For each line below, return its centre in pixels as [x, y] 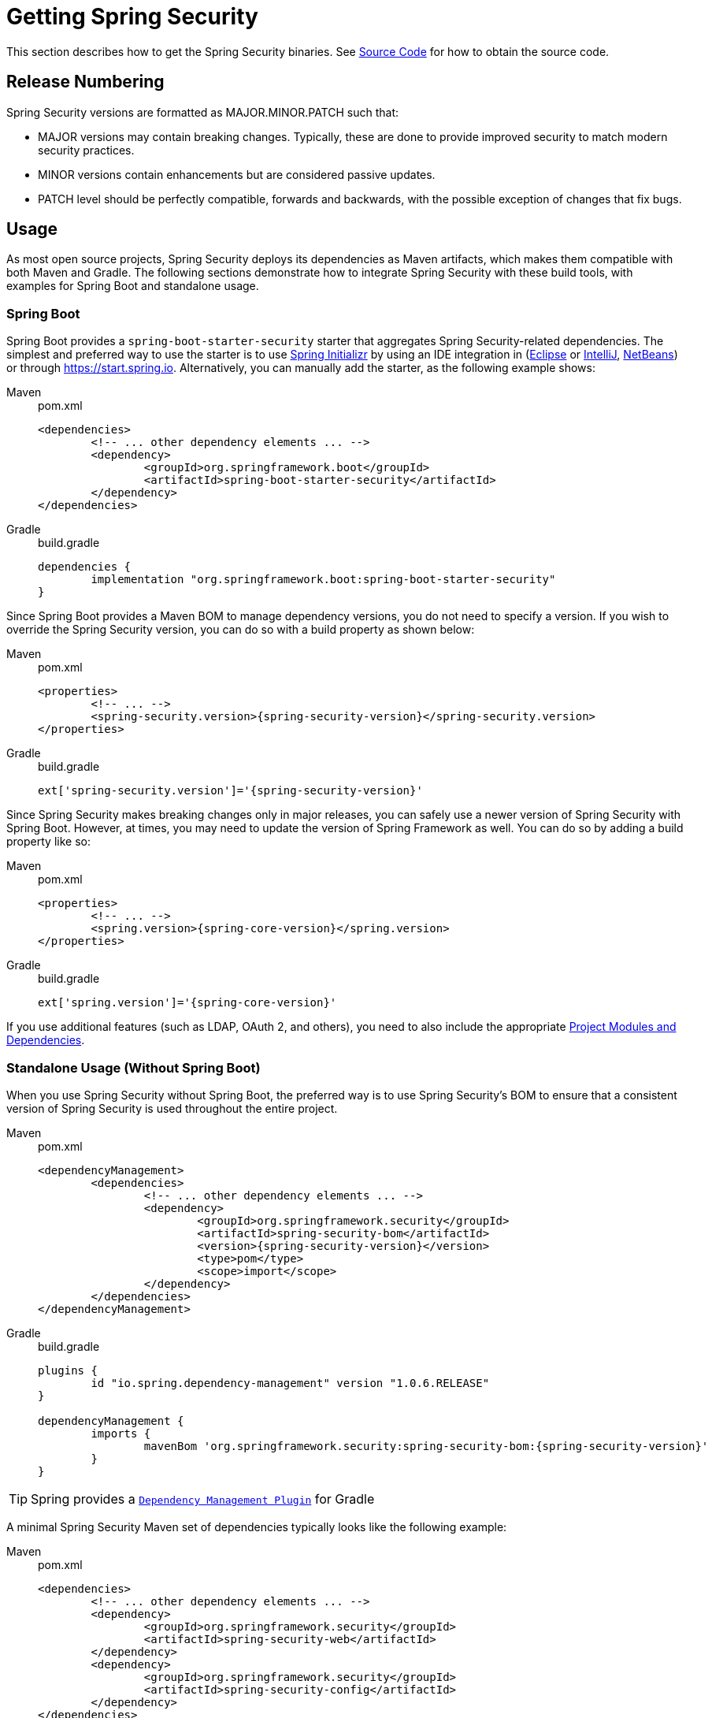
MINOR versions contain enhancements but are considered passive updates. [237, 174]
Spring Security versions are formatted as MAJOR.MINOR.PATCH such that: [203, 112]
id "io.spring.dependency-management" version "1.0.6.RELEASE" [290, 1383]
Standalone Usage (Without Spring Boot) [133, 1067]
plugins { [68, 1370]
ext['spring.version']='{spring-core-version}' [187, 1003]
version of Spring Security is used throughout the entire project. [172, 1108]
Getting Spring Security [132, 17]
